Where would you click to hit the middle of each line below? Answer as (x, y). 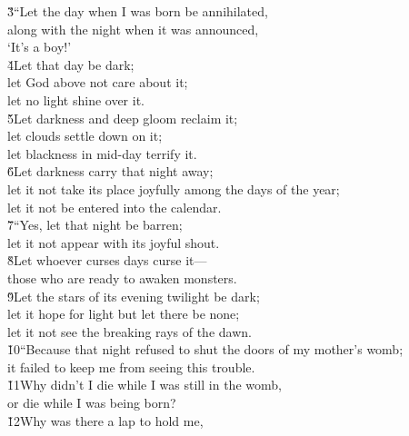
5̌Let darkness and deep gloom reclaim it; (123, 118)
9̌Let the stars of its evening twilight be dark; (134, 296)
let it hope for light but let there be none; (124, 314)
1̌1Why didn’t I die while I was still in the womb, (145, 385)
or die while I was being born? (92, 403)
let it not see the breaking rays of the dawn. (130, 331)
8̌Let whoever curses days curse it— (107, 260)
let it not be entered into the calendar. (115, 207)
